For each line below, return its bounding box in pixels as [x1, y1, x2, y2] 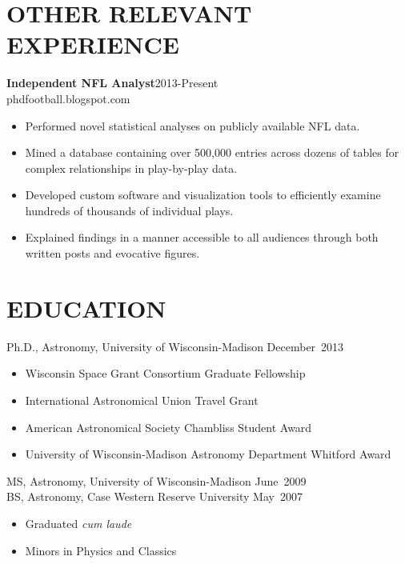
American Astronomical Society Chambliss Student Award [25, 418, 312, 435]
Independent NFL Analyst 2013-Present [6, 74, 219, 91]
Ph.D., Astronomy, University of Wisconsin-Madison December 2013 [6, 338, 344, 354]
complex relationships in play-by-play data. [25, 159, 238, 176]
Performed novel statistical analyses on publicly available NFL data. [25, 117, 360, 134]
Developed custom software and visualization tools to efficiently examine [25, 186, 381, 203]
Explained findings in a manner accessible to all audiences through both [25, 229, 379, 246]
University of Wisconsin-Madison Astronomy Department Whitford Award [25, 446, 391, 462]
